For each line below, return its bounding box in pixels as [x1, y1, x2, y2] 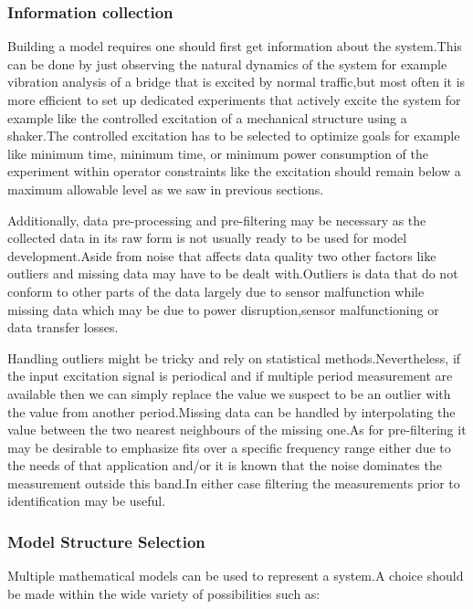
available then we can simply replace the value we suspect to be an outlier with [7, 383, 451, 403]
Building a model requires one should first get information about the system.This [7, 37, 462, 56]
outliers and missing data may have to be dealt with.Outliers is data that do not [7, 264, 458, 283]
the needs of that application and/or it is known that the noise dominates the [7, 456, 442, 475]
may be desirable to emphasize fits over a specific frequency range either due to [7, 437, 451, 457]
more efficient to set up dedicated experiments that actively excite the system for [7, 90, 461, 109]
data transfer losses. [7, 318, 119, 337]
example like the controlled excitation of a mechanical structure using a [7, 108, 407, 127]
